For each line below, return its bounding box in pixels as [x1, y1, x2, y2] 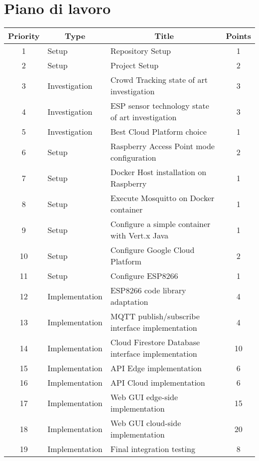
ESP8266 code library [110, 284, 186, 296]
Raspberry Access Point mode [110, 140, 215, 152]
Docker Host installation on [110, 166, 207, 178]
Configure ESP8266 [110, 270, 178, 282]
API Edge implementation [110, 362, 202, 374]
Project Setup [110, 59, 159, 71]
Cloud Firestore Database [110, 336, 200, 348]
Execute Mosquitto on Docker [110, 192, 215, 204]
